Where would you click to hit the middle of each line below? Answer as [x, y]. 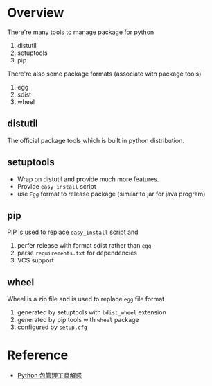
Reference [37, 355]
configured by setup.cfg [52, 327]
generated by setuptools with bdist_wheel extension [91, 312]
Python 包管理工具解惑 [50, 376]
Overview [36, 13]
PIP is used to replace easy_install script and [73, 232]
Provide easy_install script [57, 186]
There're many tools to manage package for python [81, 32]
